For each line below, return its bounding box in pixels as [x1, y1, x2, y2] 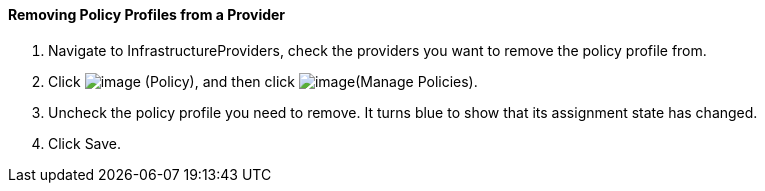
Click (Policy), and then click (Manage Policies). [48, 72, 478, 90]
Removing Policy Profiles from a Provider [8, 6, 286, 23]
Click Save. [48, 134, 122, 152]
